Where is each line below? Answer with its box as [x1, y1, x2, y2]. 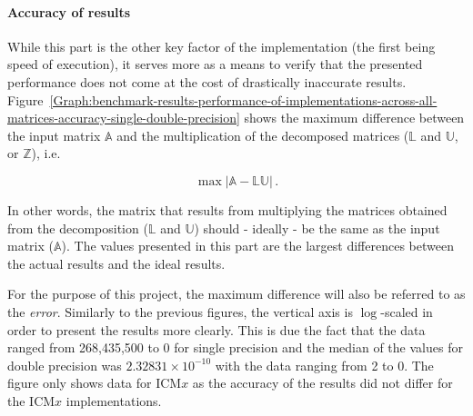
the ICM [7, 391, 55, 410]
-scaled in [380, 302, 433, 321]
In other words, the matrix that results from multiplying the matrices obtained [7, 200, 448, 219]
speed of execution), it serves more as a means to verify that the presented [7, 54, 423, 74]
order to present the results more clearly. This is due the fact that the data [7, 320, 426, 339]
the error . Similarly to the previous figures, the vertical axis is [7, 302, 353, 321]
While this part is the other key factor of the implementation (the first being [7, 36, 436, 55]
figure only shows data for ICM [7, 373, 182, 392]
